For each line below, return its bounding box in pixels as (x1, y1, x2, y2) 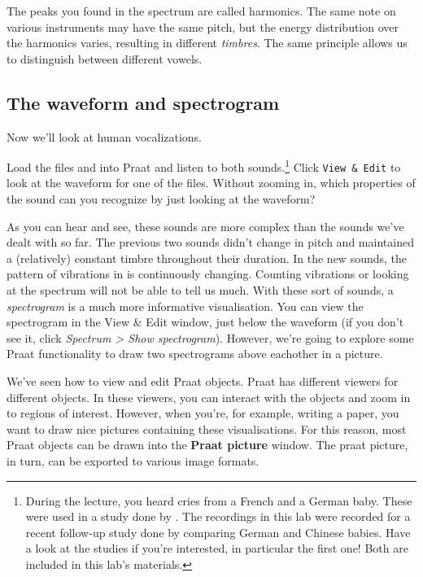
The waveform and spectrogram (7, 90, 280, 115)
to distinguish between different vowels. (7, 50, 203, 67)
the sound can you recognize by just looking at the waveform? (7, 190, 316, 208)
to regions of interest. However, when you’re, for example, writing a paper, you (7, 404, 399, 422)
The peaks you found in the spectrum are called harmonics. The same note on (7, 2, 396, 19)
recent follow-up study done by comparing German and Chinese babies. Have (25, 523, 411, 540)
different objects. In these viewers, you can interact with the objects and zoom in (7, 388, 411, 405)
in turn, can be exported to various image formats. (7, 452, 259, 469)
